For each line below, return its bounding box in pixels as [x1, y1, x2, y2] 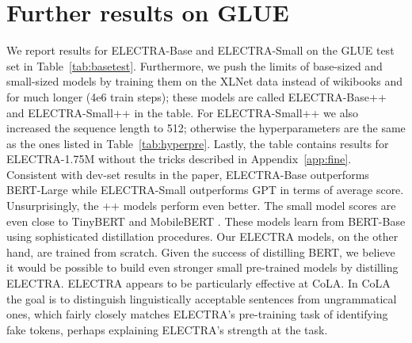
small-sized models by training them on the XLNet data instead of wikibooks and [6, 73, 402, 90]
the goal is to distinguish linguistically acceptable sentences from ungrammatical [6, 290, 397, 307]
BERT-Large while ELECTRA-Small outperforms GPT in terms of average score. [6, 181, 404, 198]
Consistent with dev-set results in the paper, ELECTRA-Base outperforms [6, 166, 369, 182]
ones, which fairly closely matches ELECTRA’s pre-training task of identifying [6, 306, 388, 322]
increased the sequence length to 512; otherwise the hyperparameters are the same [6, 120, 406, 136]
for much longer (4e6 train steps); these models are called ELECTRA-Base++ [6, 88, 387, 105]
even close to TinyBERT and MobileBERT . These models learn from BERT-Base [6, 212, 406, 229]
